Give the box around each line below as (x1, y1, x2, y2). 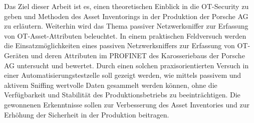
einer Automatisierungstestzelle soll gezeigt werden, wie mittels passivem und (4, 70, 241, 80)
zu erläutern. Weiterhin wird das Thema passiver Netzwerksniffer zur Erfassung (4, 21, 248, 31)
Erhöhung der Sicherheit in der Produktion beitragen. (4, 109, 169, 119)
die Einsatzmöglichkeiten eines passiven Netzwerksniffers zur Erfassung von (4, 40, 235, 51)
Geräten (4, 50, 29, 60)
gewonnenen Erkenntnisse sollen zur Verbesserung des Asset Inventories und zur (4, 99, 249, 109)
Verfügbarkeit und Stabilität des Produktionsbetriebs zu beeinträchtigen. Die (4, 89, 240, 100)
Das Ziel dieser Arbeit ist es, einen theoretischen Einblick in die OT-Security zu (4, 1, 249, 11)
